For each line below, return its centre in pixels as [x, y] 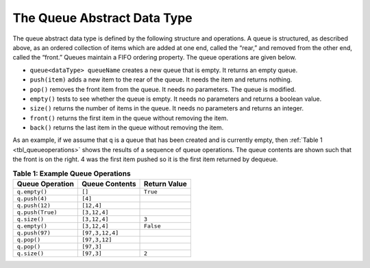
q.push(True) [37, 212]
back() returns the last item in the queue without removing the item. [127, 127]
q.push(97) [34, 233]
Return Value [166, 184]
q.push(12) [34, 206]
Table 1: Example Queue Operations [72, 173]
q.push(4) [32, 199]
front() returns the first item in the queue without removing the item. [129, 118]
